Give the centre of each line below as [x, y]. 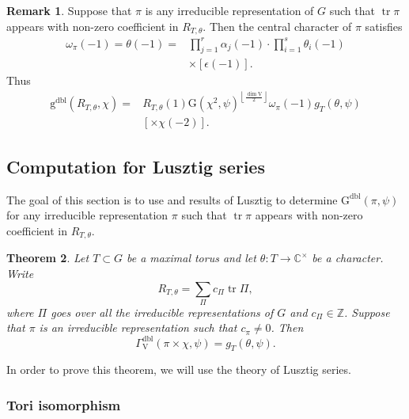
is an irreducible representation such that [138, 328]
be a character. [348, 258]
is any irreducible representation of [229, 10]
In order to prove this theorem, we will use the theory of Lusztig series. [179, 369]
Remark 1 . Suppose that [69, 10]
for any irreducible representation [87, 215]
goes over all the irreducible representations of [162, 312]
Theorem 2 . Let [48, 258]
